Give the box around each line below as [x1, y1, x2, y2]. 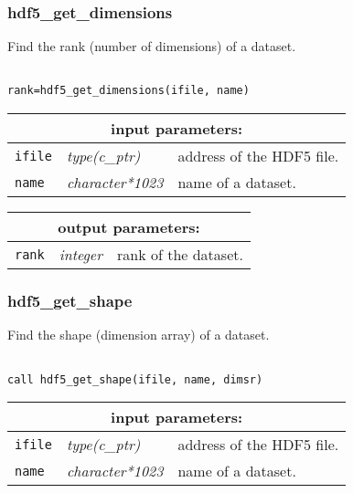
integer [59, 244, 102, 266]
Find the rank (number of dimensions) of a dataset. [7, 37, 296, 56]
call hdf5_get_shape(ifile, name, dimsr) [7, 372, 263, 386]
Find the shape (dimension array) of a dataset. [7, 325, 270, 344]
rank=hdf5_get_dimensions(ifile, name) [7, 84, 250, 98]
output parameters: [58, 216, 200, 238]
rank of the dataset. [116, 244, 243, 266]
